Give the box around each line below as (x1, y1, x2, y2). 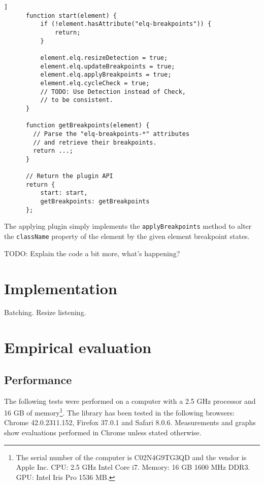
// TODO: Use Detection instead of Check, (40, 88, 186, 95)
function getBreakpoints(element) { (25, 122, 150, 129)
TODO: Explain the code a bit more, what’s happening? (4, 248, 180, 258)
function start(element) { (25, 12, 117, 19)
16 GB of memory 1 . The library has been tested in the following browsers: (4, 406, 235, 418)
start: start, (40, 189, 88, 197)
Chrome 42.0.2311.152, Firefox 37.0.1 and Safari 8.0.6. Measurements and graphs (4, 417, 256, 428)
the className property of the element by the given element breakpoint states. (4, 231, 250, 241)
